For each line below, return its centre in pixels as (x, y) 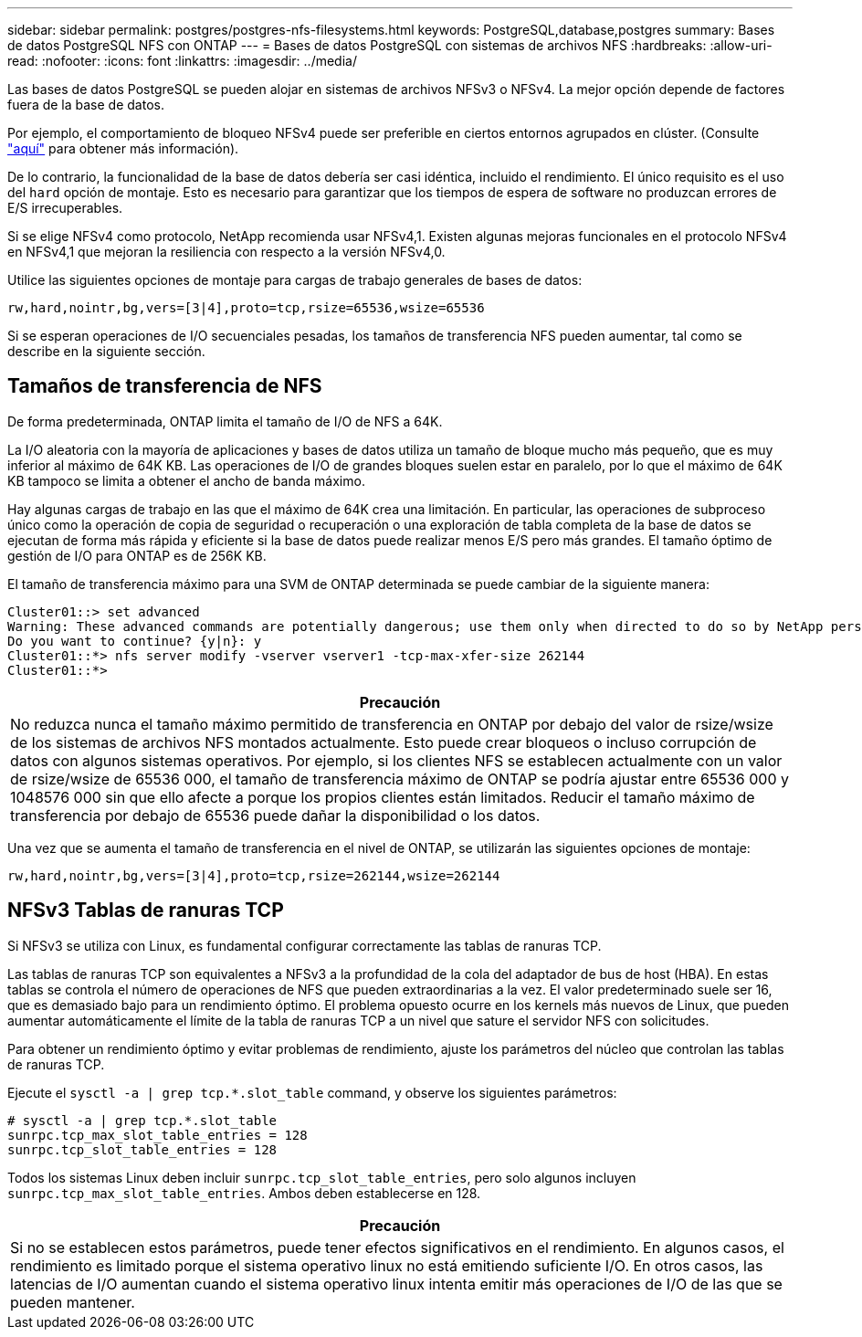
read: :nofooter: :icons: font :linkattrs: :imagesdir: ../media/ (182, 61)
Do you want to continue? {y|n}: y (135, 641)
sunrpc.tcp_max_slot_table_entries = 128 (158, 1135)
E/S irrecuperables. (65, 208)
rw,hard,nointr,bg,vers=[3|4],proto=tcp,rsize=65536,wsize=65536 (246, 308)
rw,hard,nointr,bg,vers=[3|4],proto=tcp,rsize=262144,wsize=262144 (254, 875)
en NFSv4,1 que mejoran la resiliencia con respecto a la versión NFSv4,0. (226, 252)
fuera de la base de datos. (86, 105)
